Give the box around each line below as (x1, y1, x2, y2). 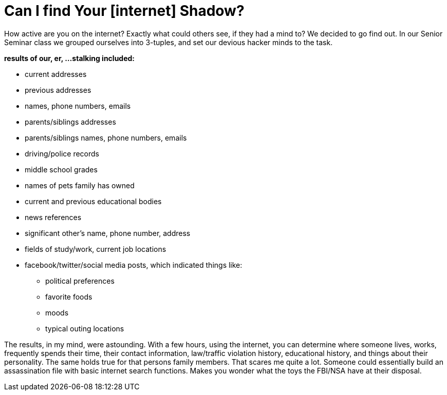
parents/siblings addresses (25, 117, 116, 126)
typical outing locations (45, 324, 124, 333)
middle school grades (25, 165, 98, 174)
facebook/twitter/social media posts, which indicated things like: (25, 260, 243, 269)
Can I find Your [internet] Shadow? (4, 2, 245, 19)
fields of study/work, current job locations (25, 244, 166, 253)
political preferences (45, 276, 115, 285)
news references (25, 212, 82, 222)
